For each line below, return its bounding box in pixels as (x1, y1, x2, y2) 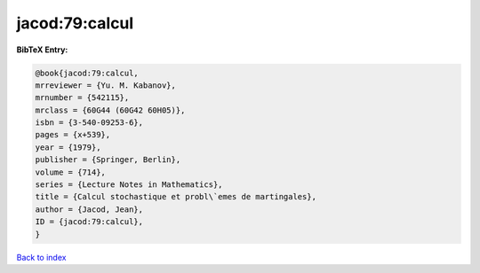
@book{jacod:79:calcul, (35, 67, 140, 78)
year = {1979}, (35, 142, 101, 152)
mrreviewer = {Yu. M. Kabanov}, (35, 80, 177, 90)
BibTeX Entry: (16, 44, 68, 55)
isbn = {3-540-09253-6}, (35, 118, 144, 128)
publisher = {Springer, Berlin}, (35, 155, 181, 165)
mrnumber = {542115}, (35, 93, 130, 103)
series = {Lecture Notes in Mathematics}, (35, 180, 223, 190)
